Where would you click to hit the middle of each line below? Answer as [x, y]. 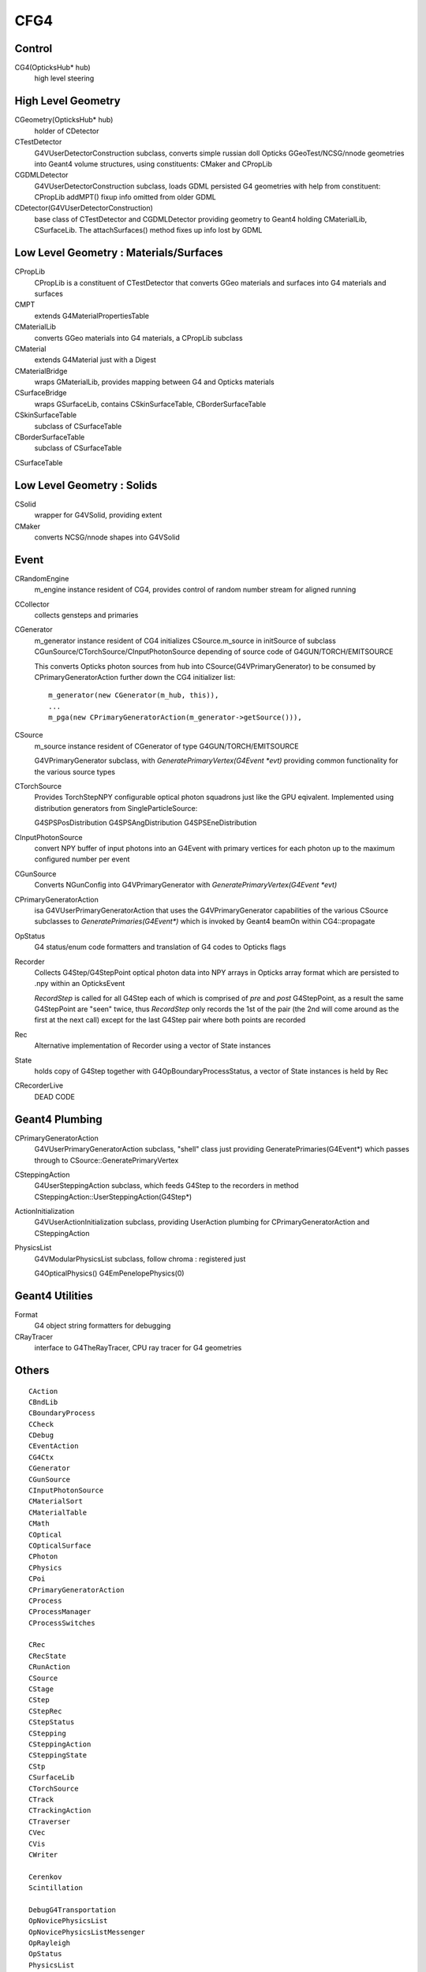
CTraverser [50, 1821]
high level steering [64, 78]
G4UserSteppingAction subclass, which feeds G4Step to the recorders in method [166, 1186]
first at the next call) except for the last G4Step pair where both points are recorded [170, 1020]
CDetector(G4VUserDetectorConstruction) [84, 208]
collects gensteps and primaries [86, 614]
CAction [43, 1391]
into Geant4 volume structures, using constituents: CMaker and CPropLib [153, 164]
